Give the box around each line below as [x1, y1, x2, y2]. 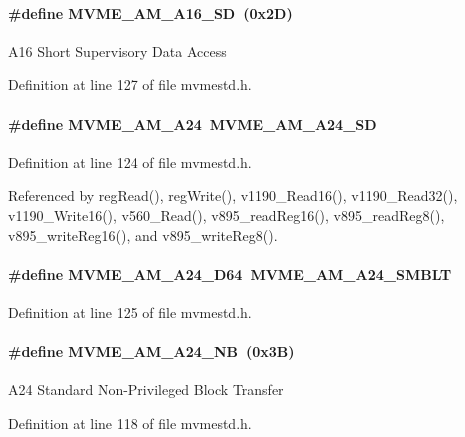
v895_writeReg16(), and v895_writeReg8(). [8, 224, 278, 245]
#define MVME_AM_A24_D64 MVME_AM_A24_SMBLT [8, 263, 452, 284]
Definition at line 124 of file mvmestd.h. [8, 151, 252, 172]
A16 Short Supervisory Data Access [8, 40, 227, 61]
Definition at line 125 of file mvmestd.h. [8, 301, 252, 322]
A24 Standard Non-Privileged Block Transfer [8, 379, 284, 400]
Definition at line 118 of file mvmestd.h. [8, 412, 252, 433]
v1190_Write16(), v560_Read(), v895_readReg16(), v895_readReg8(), [8, 204, 445, 225]
